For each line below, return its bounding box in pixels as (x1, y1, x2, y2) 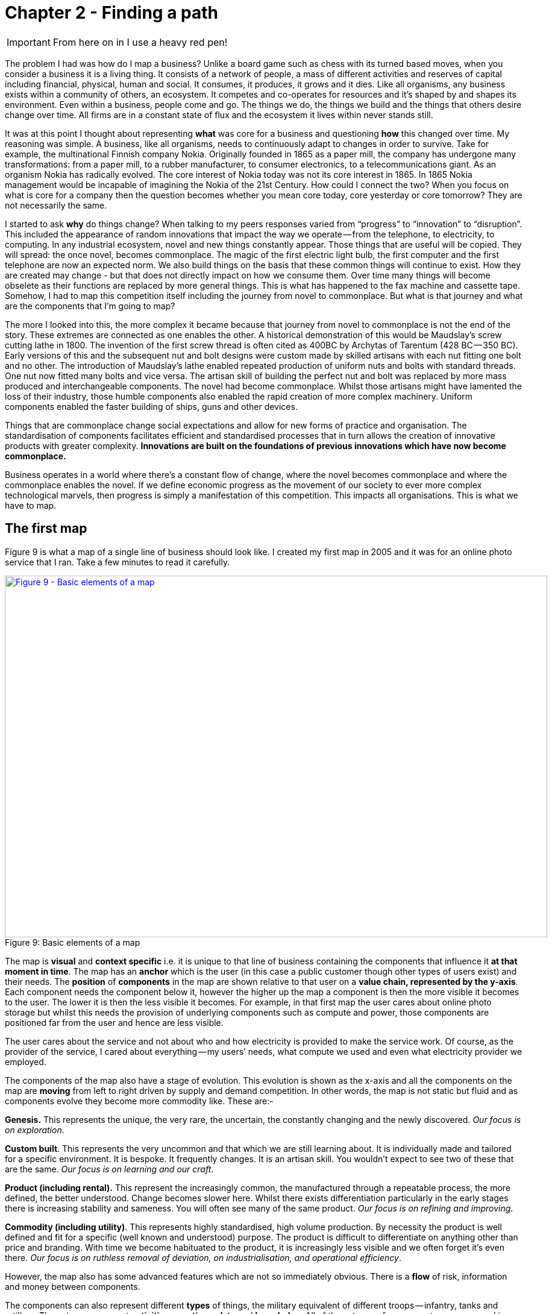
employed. (5, 1056, 46, 1067)
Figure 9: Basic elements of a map (5, 937, 140, 948)
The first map (5, 521, 87, 536)
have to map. (5, 500, 57, 511)
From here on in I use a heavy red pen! (52, 36, 228, 48)
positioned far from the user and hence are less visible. (5, 1017, 224, 1028)
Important (7, 36, 51, 48)
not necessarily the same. (5, 200, 107, 210)
